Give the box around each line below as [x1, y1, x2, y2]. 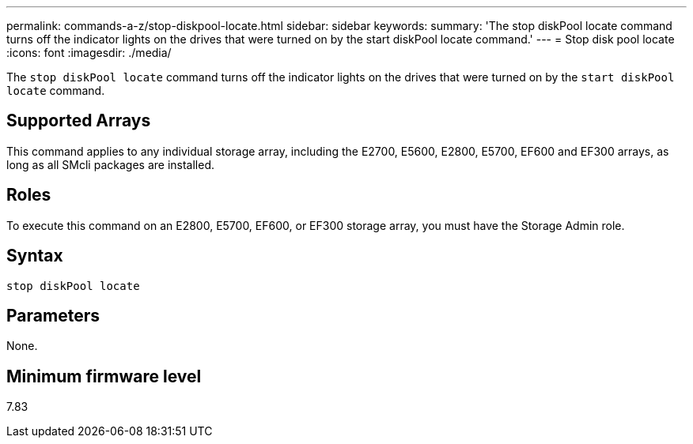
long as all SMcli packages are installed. [6, 157, 214, 171]
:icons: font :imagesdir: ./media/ [6, 46, 172, 59]
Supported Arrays [6, 111, 151, 131]
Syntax [6, 246, 63, 266]
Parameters [6, 305, 100, 325]
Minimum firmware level [6, 366, 202, 386]
